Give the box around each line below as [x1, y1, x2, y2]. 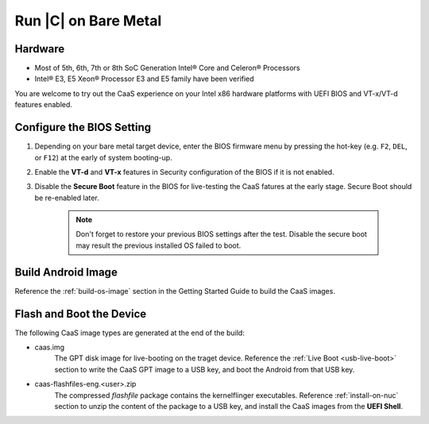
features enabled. [14, 100, 73, 110]
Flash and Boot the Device [14, 306, 147, 321]
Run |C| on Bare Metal [14, 12, 162, 29]
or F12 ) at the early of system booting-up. [34, 152, 172, 162]
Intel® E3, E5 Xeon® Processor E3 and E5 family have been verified [34, 74, 254, 83]
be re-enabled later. [34, 193, 99, 202]
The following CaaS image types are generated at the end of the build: [14, 328, 245, 337]
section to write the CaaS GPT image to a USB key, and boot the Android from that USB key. [54, 364, 355, 374]
